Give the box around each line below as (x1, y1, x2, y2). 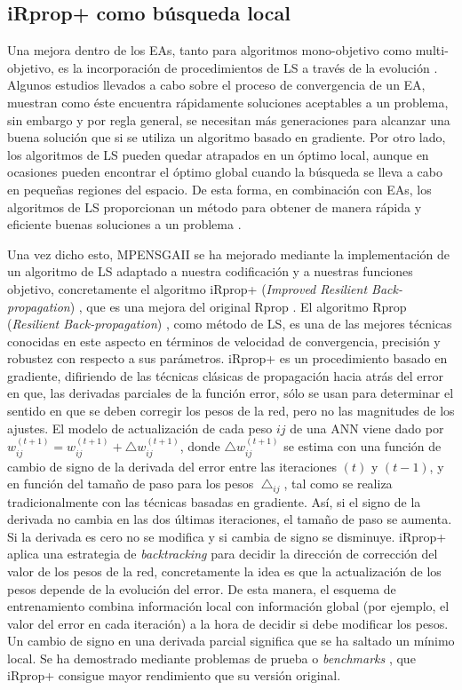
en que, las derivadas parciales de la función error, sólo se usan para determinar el (7, 384, 454, 402)
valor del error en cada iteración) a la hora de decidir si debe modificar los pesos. (7, 614, 449, 632)
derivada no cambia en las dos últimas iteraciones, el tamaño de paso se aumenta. (7, 510, 452, 528)
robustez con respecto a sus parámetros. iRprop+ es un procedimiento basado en (7, 349, 448, 368)
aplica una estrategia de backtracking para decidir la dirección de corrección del (7, 544, 438, 563)
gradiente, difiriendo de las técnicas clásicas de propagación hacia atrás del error (7, 366, 444, 385)
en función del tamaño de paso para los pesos (7, 474, 254, 493)
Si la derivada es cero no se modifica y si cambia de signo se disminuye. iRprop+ (7, 527, 447, 545)
